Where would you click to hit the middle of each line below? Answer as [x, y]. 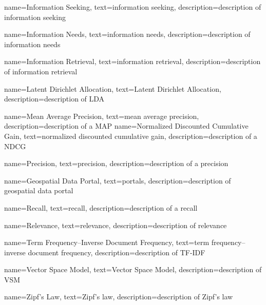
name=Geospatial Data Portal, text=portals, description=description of [118, 180]
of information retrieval [41, 71]
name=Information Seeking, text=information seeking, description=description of [133, 7]
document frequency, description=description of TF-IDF [117, 252]
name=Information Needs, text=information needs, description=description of [127, 34]
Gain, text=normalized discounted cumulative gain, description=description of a [131, 136]
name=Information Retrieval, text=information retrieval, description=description [132, 61]
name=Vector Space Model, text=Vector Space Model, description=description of [133, 269]
